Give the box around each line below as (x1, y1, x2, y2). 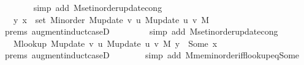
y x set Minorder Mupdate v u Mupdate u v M (13, 13, 210, 26)
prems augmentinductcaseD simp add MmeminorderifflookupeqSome (4, 49, 300, 61)
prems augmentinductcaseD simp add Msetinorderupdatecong (4, 25, 278, 38)
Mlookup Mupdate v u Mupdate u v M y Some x (13, 36, 218, 49)
